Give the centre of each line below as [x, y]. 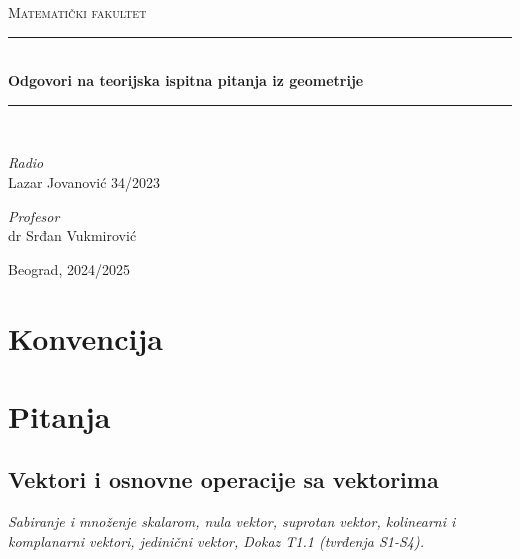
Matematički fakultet [77, 12]
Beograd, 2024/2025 [69, 268]
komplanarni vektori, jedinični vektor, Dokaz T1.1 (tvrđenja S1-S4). [216, 540]
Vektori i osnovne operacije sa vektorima [223, 479]
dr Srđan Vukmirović [72, 235]
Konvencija [85, 337]
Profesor [34, 215]
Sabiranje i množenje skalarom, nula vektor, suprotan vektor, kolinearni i [232, 521]
